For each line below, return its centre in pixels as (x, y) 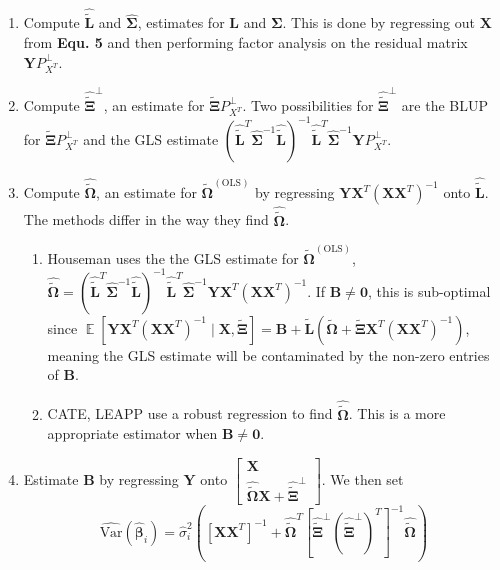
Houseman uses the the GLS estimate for (173, 257)
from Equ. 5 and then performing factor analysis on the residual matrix (245, 42)
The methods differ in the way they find (146, 219)
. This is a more (397, 413)
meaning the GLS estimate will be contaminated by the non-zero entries (268, 354)
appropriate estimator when (132, 433)
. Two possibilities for (308, 104)
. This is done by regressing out (379, 22)
